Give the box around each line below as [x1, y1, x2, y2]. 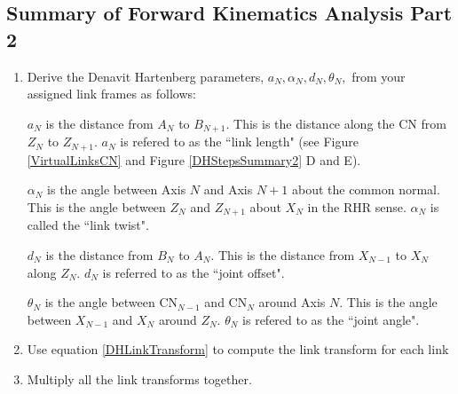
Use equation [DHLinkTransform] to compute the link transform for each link [27, 340, 449, 359]
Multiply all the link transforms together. [27, 369, 252, 388]
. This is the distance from [210, 245, 355, 264]
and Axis [203, 180, 253, 199]
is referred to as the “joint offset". [102, 263, 285, 281]
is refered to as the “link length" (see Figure [120, 132, 359, 151]
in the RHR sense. [307, 197, 407, 216]
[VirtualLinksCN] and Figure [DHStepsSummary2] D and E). [27, 150, 361, 169]
